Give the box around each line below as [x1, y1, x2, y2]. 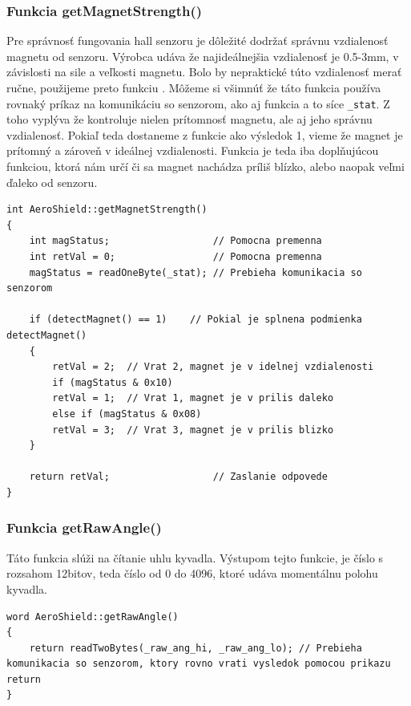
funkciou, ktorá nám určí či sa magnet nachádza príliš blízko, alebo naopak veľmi [6, 158, 405, 175]
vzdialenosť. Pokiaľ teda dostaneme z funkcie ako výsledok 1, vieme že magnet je [6, 126, 403, 143]
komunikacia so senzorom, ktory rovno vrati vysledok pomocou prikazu [6, 658, 391, 670]
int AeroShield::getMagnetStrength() [6, 204, 208, 216]
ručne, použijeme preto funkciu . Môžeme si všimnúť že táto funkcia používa [6, 79, 381, 95]
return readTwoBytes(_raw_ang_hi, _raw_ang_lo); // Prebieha [29, 642, 362, 654]
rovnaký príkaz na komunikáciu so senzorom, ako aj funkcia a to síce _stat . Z [6, 95, 390, 112]
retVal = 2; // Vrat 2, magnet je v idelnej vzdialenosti [52, 361, 374, 373]
